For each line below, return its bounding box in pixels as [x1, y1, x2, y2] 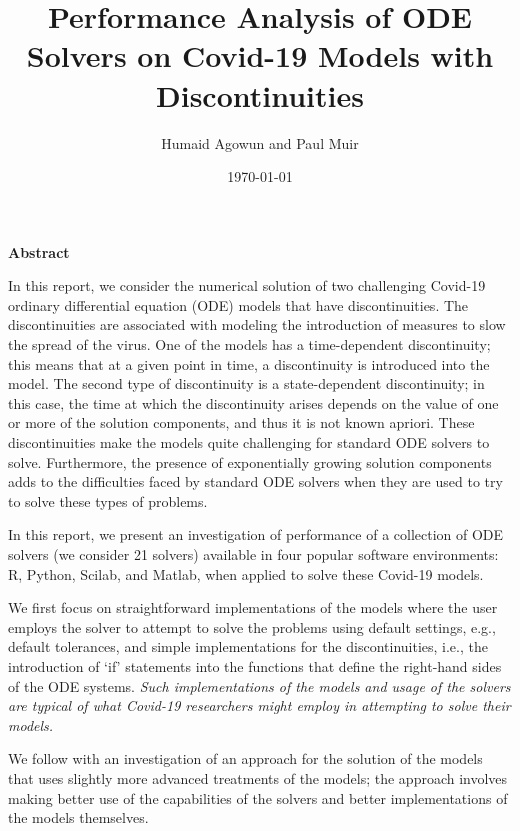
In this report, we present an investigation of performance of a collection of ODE [8, 524, 504, 545]
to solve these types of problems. [8, 490, 208, 511]
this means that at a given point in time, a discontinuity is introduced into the [8, 353, 490, 374]
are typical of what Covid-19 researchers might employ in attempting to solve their [8, 695, 511, 716]
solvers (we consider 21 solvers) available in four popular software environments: [8, 544, 499, 564]
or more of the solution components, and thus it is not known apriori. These [8, 412, 475, 433]
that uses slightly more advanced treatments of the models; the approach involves [8, 767, 508, 788]
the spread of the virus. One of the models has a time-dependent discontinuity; [8, 334, 491, 355]
